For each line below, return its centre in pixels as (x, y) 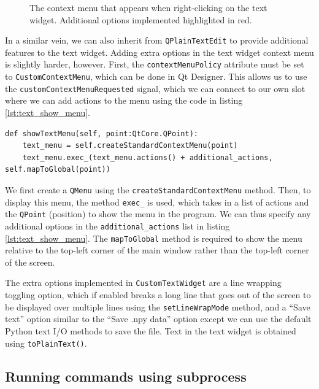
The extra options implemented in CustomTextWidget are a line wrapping (143, 283)
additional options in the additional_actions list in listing (117, 225)
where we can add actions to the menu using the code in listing (124, 100)
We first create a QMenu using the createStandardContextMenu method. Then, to (158, 189)
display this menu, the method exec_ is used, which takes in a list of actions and (157, 202)
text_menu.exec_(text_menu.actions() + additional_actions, (148, 157)
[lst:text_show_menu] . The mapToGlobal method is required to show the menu (154, 238)
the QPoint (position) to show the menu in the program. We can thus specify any (158, 214)
